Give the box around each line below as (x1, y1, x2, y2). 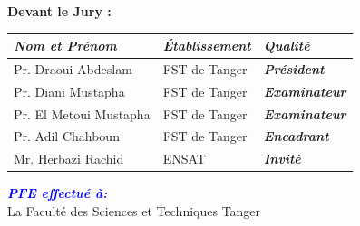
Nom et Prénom (14, 36, 117, 55)
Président (263, 59, 325, 78)
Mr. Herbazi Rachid (14, 149, 124, 168)
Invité (263, 149, 301, 168)
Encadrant (263, 127, 329, 146)
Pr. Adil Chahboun (14, 127, 120, 146)
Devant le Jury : (7, 2, 112, 20)
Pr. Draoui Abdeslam (14, 59, 132, 78)
